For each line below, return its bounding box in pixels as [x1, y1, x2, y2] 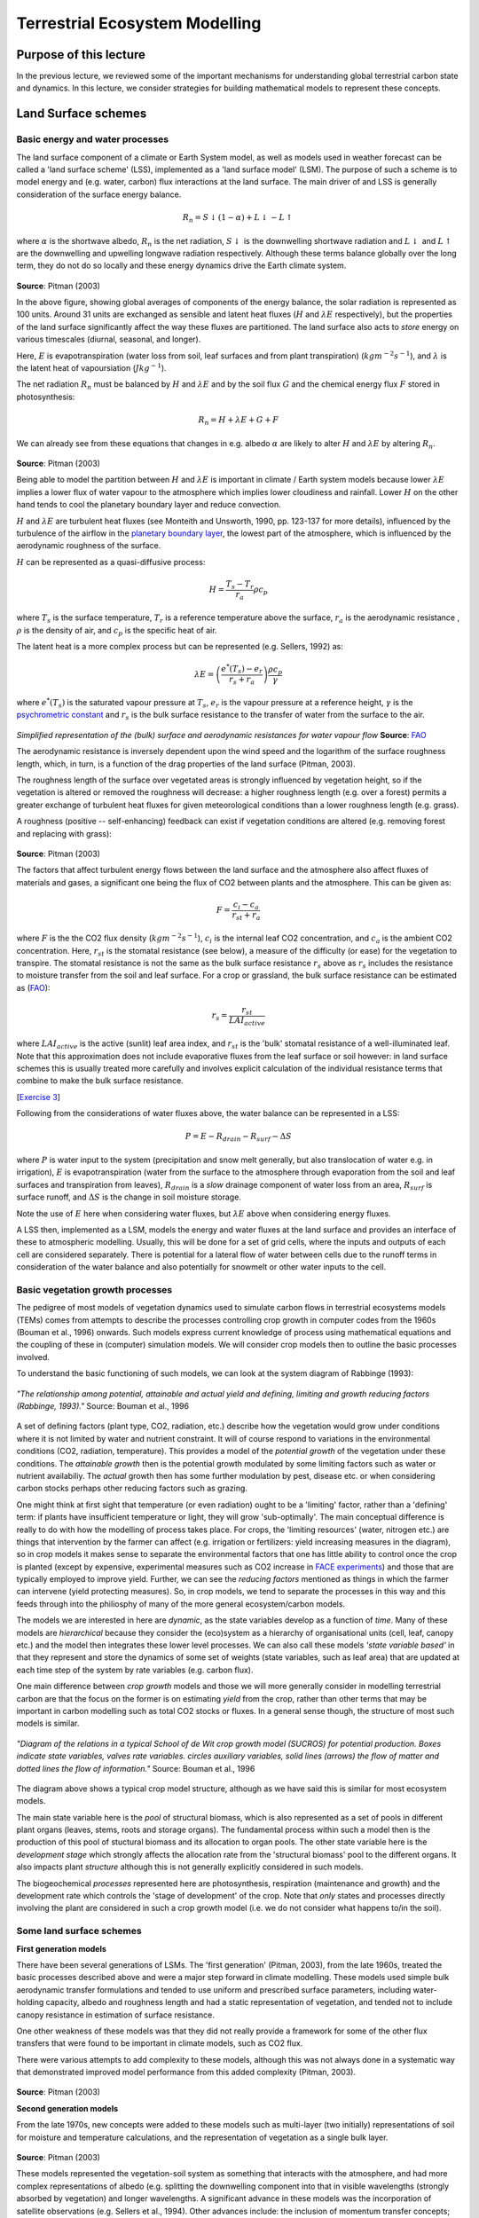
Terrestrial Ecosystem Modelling [16, 13, 262, 33]
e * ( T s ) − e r [221, 662, 263, 676]
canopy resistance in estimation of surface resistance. [16, 2010, 215, 2020]
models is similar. [16, 1718, 80, 1729]
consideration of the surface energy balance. [16, 189, 182, 200]
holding [16, 1997, 44, 2008]
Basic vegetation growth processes [16, 1283, 173, 1295]
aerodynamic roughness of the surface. [16, 540, 161, 551]
